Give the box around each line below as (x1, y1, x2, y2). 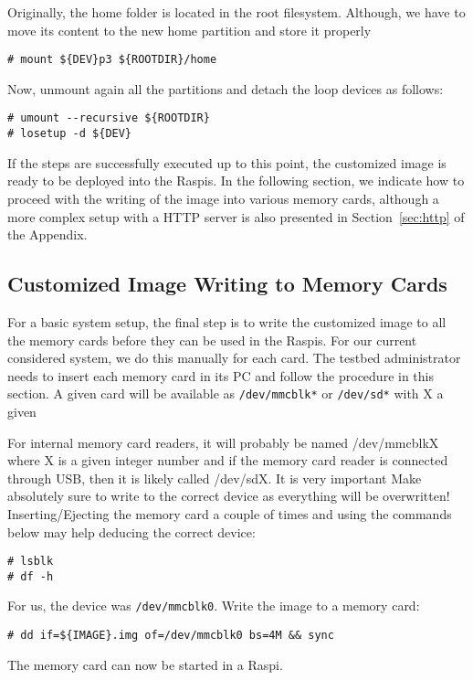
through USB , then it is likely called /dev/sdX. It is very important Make (7, 468, 422, 487)
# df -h (7, 569, 54, 583)
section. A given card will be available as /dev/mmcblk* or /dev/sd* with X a (7, 384, 444, 403)
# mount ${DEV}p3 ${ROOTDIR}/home (7, 53, 217, 67)
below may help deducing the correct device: (7, 522, 256, 541)
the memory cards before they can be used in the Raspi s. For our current (7, 330, 417, 349)
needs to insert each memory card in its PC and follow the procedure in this (7, 366, 434, 385)
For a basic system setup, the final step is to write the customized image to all (7, 312, 447, 331)
